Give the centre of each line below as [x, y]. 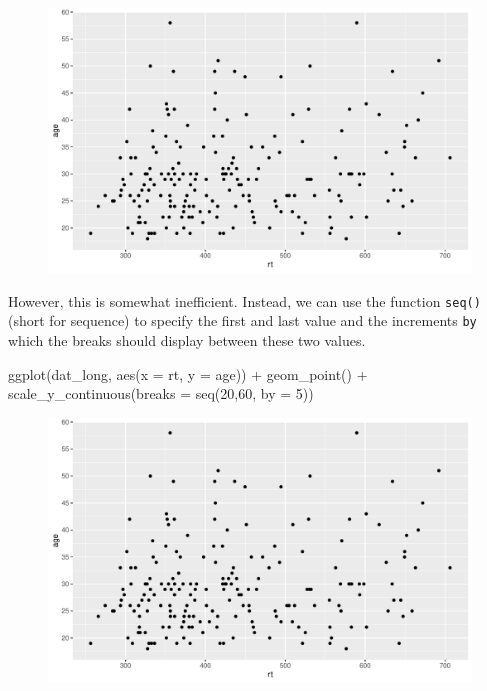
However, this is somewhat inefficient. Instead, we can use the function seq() [244, 300]
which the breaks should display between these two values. [187, 339]
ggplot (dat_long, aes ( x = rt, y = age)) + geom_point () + [188, 373]
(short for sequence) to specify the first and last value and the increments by [242, 320]
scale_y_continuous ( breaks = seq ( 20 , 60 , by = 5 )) [161, 393]
